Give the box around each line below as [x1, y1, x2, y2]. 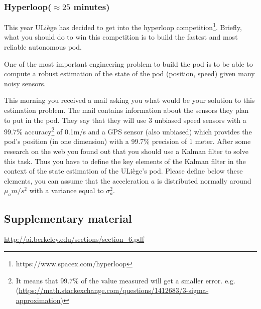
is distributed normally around [157, 175, 251, 186]
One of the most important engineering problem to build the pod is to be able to [4, 58, 253, 69]
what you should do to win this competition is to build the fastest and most [4, 32, 238, 42]
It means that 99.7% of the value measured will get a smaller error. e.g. [16, 275, 235, 285]
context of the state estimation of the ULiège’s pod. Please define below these [4, 166, 243, 176]
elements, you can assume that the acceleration [4, 175, 149, 186]
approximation [16, 294, 61, 305]
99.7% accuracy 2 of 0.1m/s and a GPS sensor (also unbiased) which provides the [4, 125, 252, 136]
